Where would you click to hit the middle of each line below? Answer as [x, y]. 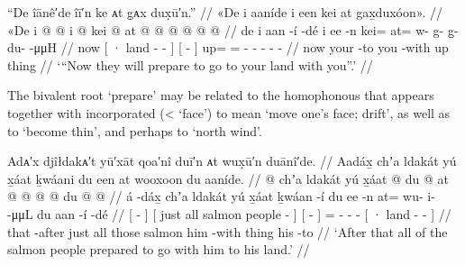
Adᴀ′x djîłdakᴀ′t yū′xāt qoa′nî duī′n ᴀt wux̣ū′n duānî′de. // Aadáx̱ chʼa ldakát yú [232, 161]
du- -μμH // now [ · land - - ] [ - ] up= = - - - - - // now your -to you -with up [228, 47]
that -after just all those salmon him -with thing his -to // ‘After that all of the [228, 231]
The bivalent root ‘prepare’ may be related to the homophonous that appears [221, 95]
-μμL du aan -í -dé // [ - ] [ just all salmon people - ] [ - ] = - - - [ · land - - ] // [229, 213]
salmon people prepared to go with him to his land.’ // [159, 249]
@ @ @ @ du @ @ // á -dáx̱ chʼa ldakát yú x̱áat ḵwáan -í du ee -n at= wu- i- [221, 196]
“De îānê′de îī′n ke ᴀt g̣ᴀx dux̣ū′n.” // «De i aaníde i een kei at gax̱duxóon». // [225, 12]
